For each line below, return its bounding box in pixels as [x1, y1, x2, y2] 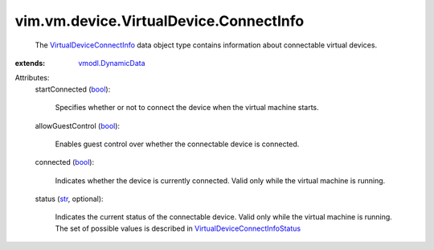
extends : [14, 58, 46, 68]
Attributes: [14, 73, 50, 83]
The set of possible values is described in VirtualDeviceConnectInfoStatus [55, 223, 301, 233]
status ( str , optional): [35, 194, 104, 204]
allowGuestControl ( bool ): [35, 121, 121, 130]
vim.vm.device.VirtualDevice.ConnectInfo [14, 12, 305, 30]
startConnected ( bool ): [35, 84, 111, 94]
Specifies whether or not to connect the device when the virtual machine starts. [55, 103, 319, 113]
